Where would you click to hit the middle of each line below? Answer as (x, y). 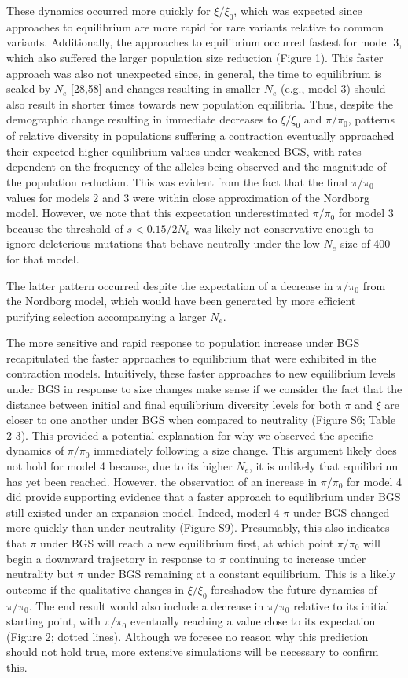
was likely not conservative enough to (284, 228)
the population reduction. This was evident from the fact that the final (177, 181)
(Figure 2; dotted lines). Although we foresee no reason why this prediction (187, 636)
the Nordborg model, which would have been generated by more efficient (181, 301)
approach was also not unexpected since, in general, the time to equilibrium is (194, 73)
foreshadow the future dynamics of (294, 589)
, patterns (371, 119)
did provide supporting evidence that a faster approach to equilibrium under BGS (204, 497)
